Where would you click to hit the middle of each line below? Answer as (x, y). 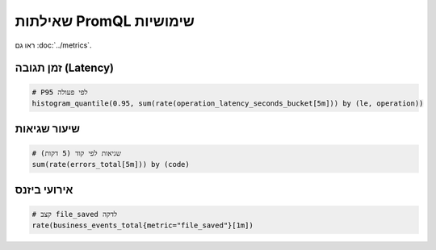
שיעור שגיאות (48, 129)
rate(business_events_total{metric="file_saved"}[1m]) (143, 225)
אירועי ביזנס (44, 190)
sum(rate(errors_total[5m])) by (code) (111, 164)
